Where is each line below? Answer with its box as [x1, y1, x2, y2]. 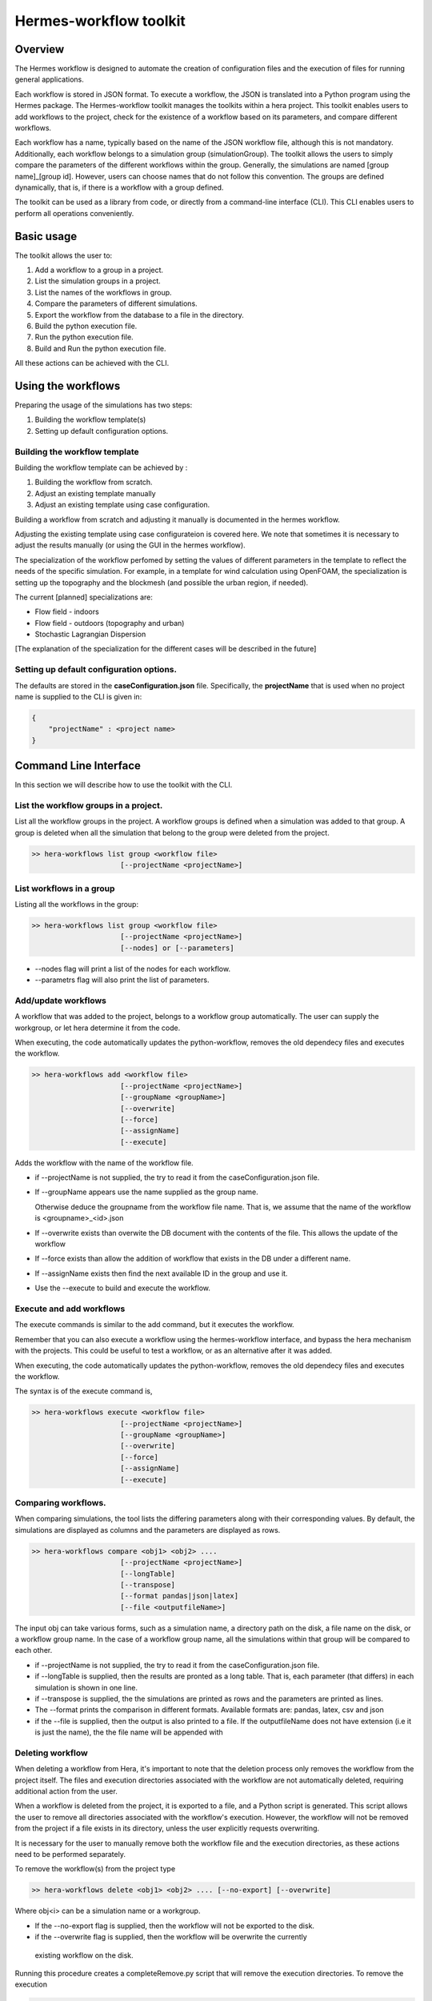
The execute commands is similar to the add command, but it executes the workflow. [14, 1320, 295, 1329]
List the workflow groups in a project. [14, 800, 163, 812]
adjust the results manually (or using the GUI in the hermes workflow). [14, 540, 246, 550]
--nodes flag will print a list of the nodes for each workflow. [34, 964, 231, 973]
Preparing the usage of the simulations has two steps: [14, 400, 193, 410]
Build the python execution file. [34, 321, 138, 331]
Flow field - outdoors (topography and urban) [34, 618, 185, 628]
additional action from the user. [14, 1786, 118, 1796]
